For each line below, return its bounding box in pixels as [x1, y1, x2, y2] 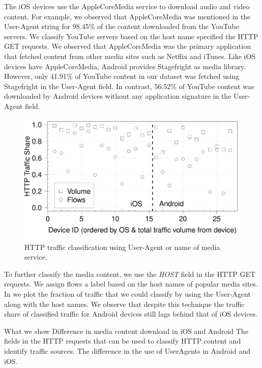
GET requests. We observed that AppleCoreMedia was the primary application [4, 41, 251, 51]
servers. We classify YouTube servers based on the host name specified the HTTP [4, 31, 258, 41]
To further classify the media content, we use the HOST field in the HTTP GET [4, 268, 256, 279]
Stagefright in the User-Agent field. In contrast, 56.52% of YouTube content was [4, 80, 254, 91]
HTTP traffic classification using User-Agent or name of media [24, 241, 220, 252]
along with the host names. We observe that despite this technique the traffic [4, 298, 245, 309]
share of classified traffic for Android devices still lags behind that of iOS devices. [4, 308, 258, 319]
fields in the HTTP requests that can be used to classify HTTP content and [4, 335, 241, 346]
